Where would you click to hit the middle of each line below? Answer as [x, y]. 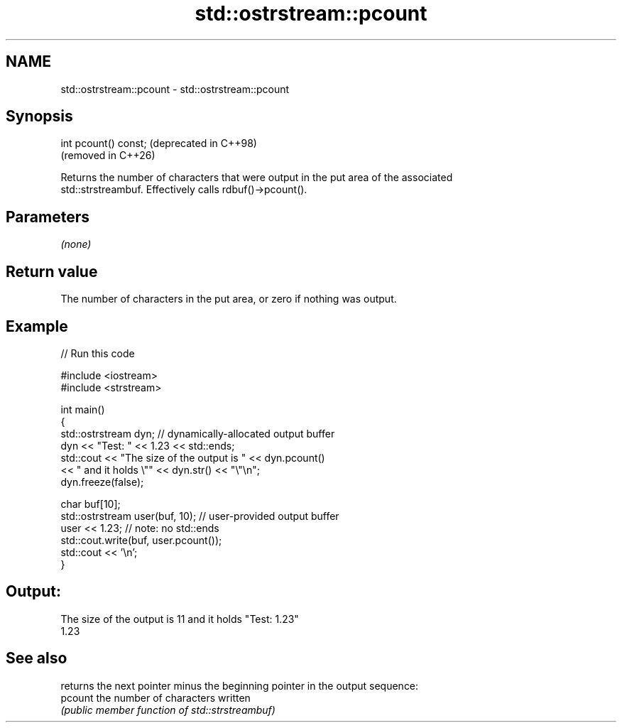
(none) [76, 244]
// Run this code [98, 353]
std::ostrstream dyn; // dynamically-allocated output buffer [198, 433]
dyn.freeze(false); [102, 482]
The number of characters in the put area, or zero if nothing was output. [229, 299]
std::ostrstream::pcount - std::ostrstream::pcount [175, 89]
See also [37, 658]
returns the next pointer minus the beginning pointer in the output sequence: [240, 685]
